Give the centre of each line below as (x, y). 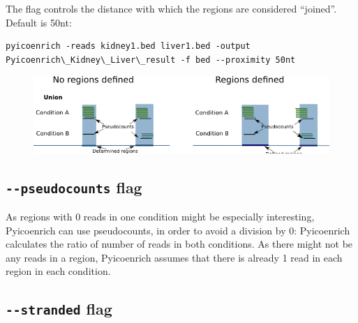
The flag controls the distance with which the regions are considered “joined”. (171, 8)
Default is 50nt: (39, 22)
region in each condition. (58, 271)
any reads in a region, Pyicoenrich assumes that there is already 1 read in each (174, 257)
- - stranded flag (59, 309)
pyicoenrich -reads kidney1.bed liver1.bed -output (128, 46)
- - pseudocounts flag (74, 187)
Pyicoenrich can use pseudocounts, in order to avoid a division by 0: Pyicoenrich (178, 230)
